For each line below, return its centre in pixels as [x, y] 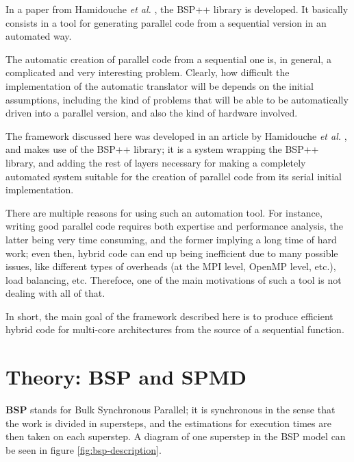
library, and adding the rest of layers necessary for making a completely [156, 162]
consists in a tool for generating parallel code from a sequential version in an [166, 22]
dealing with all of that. [55, 293]
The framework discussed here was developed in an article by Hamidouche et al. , [176, 135]
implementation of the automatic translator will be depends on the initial [160, 85]
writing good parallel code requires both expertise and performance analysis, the [174, 226]
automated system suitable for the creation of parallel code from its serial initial [174, 176]
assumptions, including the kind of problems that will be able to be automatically [177, 99]
